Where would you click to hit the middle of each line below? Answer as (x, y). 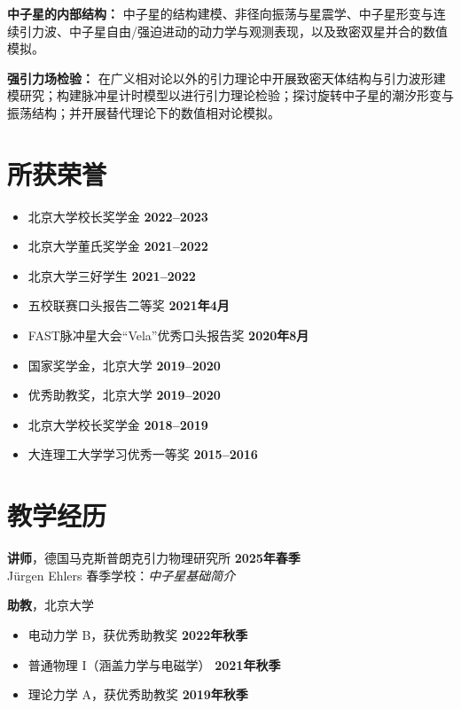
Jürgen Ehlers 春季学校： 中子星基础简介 (121, 575)
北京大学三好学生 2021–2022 (112, 275)
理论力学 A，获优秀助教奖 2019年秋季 (138, 694)
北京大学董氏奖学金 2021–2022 (118, 246)
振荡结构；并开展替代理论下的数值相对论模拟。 (144, 112)
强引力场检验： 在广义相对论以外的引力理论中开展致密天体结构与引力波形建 (227, 78)
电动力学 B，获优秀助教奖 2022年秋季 (138, 634)
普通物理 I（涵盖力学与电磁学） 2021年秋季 (154, 664)
